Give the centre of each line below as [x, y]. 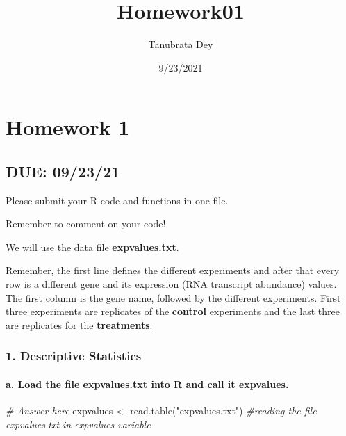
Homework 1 [68, 127]
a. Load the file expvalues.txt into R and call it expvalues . [147, 383]
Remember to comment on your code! [86, 224]
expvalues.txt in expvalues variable [78, 424]
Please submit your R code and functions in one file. [117, 200]
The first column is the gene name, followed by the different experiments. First [173, 297]
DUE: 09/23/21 [63, 171]
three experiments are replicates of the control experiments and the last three [173, 311]
